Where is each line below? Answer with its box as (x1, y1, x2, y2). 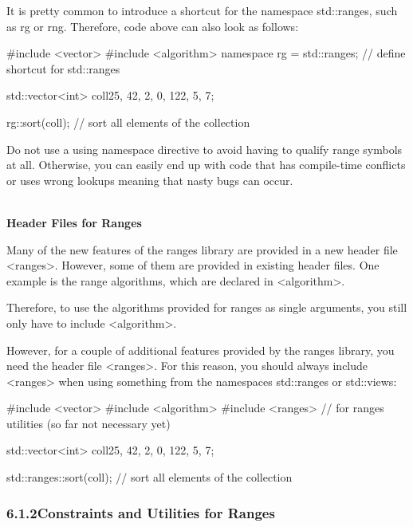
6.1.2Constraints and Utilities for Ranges (6, 502, 275, 522)
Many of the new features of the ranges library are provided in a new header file (6, 241, 398, 258)
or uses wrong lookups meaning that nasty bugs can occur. (6, 171, 293, 188)
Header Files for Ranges (6, 214, 142, 230)
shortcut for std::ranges (6, 60, 120, 77)
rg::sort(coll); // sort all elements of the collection (6, 113, 250, 130)
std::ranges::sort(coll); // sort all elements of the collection (6, 469, 293, 486)
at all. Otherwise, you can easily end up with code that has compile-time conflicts (6, 156, 406, 173)
